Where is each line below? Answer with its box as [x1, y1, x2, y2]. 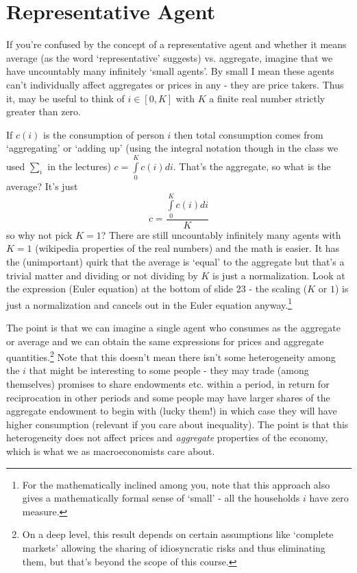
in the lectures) [47, 159, 111, 173]
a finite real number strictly [209, 91, 325, 105]
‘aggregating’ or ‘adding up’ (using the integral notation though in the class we [6, 141, 338, 155]
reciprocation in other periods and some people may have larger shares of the [6, 390, 330, 404]
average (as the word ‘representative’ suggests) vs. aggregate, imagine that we [6, 50, 333, 65]
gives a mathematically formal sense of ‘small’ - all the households [22, 491, 300, 505]
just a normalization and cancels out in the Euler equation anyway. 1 [6, 295, 292, 312]
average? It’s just [6, 179, 78, 193]
